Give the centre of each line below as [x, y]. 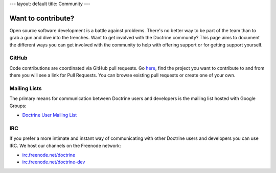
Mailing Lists [26, 88]
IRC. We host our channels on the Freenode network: [65, 145]
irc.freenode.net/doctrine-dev [54, 162]
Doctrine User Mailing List [50, 115]
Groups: [18, 106]
